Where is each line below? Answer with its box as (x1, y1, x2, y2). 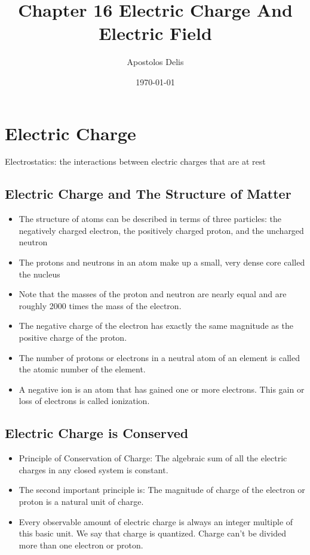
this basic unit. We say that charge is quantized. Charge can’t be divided (19, 527, 287, 539)
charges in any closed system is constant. (19, 463, 168, 476)
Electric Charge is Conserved (5, 424, 189, 442)
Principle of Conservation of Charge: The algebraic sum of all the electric (19, 452, 287, 464)
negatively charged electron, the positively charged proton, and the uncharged (19, 224, 304, 236)
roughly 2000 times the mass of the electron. (19, 299, 182, 312)
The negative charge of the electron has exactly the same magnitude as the (19, 319, 293, 332)
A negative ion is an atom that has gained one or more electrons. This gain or (19, 383, 305, 395)
